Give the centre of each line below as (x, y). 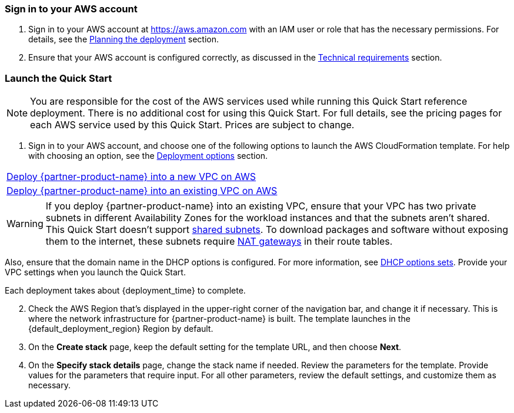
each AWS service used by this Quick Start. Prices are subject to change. (192, 125)
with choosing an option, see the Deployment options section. (148, 156)
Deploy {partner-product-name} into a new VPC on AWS (131, 177)
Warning (25, 224)
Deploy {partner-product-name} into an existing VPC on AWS (142, 191)
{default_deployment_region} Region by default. (121, 329)
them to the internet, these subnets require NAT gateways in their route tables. (219, 242)
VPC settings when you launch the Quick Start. (95, 272)
